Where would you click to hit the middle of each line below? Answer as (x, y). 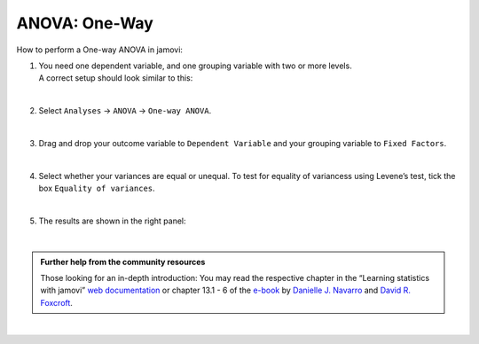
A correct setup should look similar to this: (116, 78)
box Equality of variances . (97, 188)
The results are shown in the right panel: (112, 221)
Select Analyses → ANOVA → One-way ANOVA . (125, 111)
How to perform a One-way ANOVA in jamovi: (100, 50)
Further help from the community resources (123, 262)
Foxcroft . (56, 302)
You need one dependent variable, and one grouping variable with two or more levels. (195, 66)
